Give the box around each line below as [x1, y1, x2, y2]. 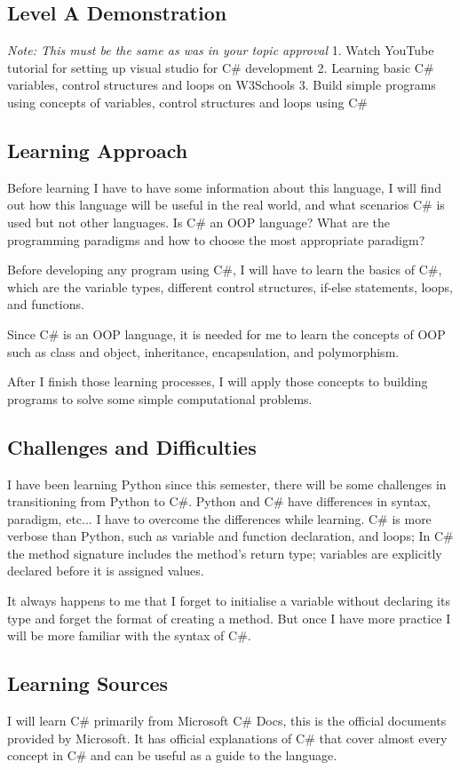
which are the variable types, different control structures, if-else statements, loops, [7, 277, 454, 296]
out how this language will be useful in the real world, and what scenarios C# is [7, 195, 445, 214]
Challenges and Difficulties [7, 433, 257, 460]
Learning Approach [7, 136, 188, 163]
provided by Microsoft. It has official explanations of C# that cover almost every [7, 728, 448, 747]
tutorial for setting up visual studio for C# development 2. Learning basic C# [7, 58, 434, 76]
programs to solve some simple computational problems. [7, 389, 313, 408]
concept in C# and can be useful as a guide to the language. [7, 746, 337, 765]
